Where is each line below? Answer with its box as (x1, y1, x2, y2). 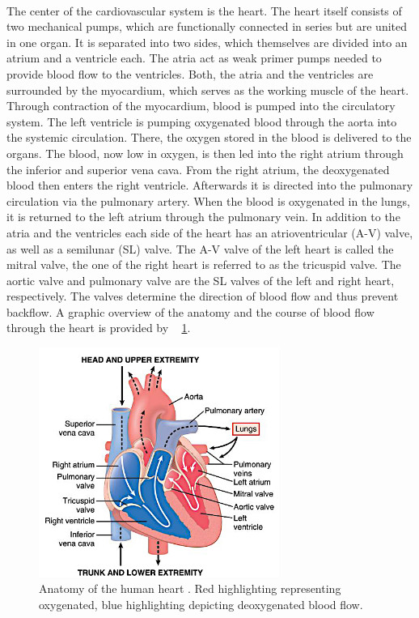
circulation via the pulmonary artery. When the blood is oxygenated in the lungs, (6, 192, 410, 209)
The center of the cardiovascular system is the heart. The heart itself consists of (6, 2, 402, 19)
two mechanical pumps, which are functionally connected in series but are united (6, 18, 408, 35)
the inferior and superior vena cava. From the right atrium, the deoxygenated (6, 160, 390, 177)
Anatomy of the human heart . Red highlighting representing (39, 580, 341, 597)
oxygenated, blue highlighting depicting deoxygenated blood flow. (39, 595, 363, 612)
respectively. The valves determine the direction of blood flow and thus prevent (6, 288, 399, 305)
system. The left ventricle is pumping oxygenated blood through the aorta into (6, 113, 397, 130)
